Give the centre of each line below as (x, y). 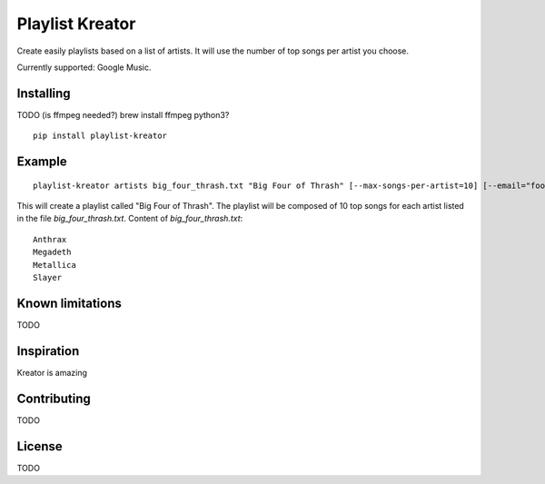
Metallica (54, 265)
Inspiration (48, 351)
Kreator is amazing (52, 372)
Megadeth (52, 252)
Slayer (48, 277)
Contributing (54, 398)
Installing (44, 93)
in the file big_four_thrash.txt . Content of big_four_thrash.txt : (130, 219)
